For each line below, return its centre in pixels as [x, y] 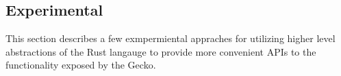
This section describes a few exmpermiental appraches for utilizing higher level [170, 38]
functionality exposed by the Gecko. [81, 65]
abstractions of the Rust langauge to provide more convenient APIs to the [161, 51]
